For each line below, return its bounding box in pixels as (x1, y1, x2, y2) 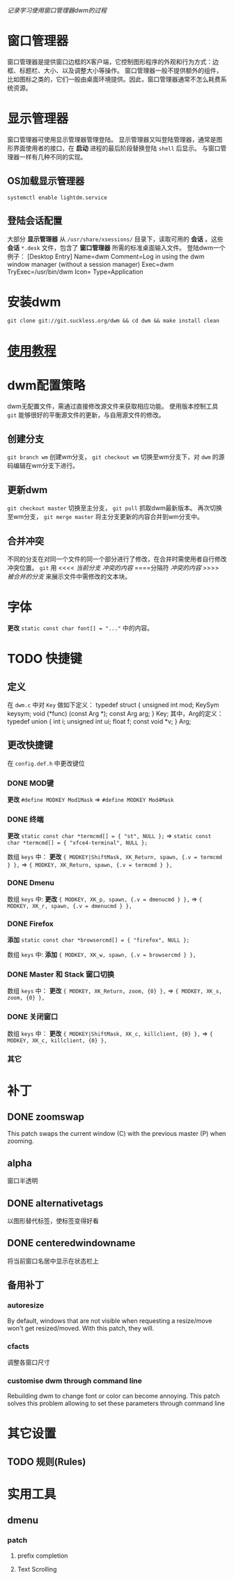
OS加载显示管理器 (7, 175, 85, 187)
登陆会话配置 (7, 215, 63, 227)
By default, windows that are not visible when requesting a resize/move (7, 1316, 212, 1325)
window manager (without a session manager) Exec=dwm (7, 260, 174, 268)
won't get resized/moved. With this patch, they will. (7, 1324, 155, 1332)
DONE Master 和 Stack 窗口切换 (7, 970, 115, 979)
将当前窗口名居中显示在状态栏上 (7, 1257, 99, 1265)
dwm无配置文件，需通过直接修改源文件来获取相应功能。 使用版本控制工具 (7, 402, 219, 410)
